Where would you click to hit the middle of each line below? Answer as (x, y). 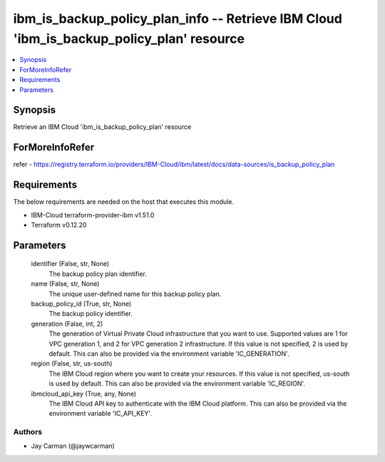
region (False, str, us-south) (72, 364)
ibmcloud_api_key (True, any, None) (84, 394)
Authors (28, 432)
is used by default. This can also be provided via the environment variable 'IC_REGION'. (177, 384)
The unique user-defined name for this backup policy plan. (135, 294)
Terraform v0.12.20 (59, 225)
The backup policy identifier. (91, 314)
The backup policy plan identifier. (98, 274)
